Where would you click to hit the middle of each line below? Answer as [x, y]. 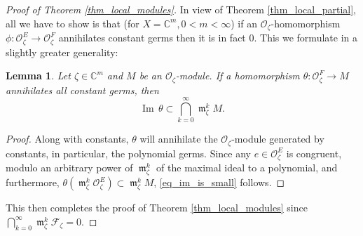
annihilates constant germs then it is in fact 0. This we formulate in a [208, 38]
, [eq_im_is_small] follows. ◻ [219, 182]
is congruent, [314, 153]
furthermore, [33, 182]
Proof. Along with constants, [67, 139]
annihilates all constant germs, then [82, 90]
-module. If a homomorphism [238, 76]
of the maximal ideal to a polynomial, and [247, 168]
